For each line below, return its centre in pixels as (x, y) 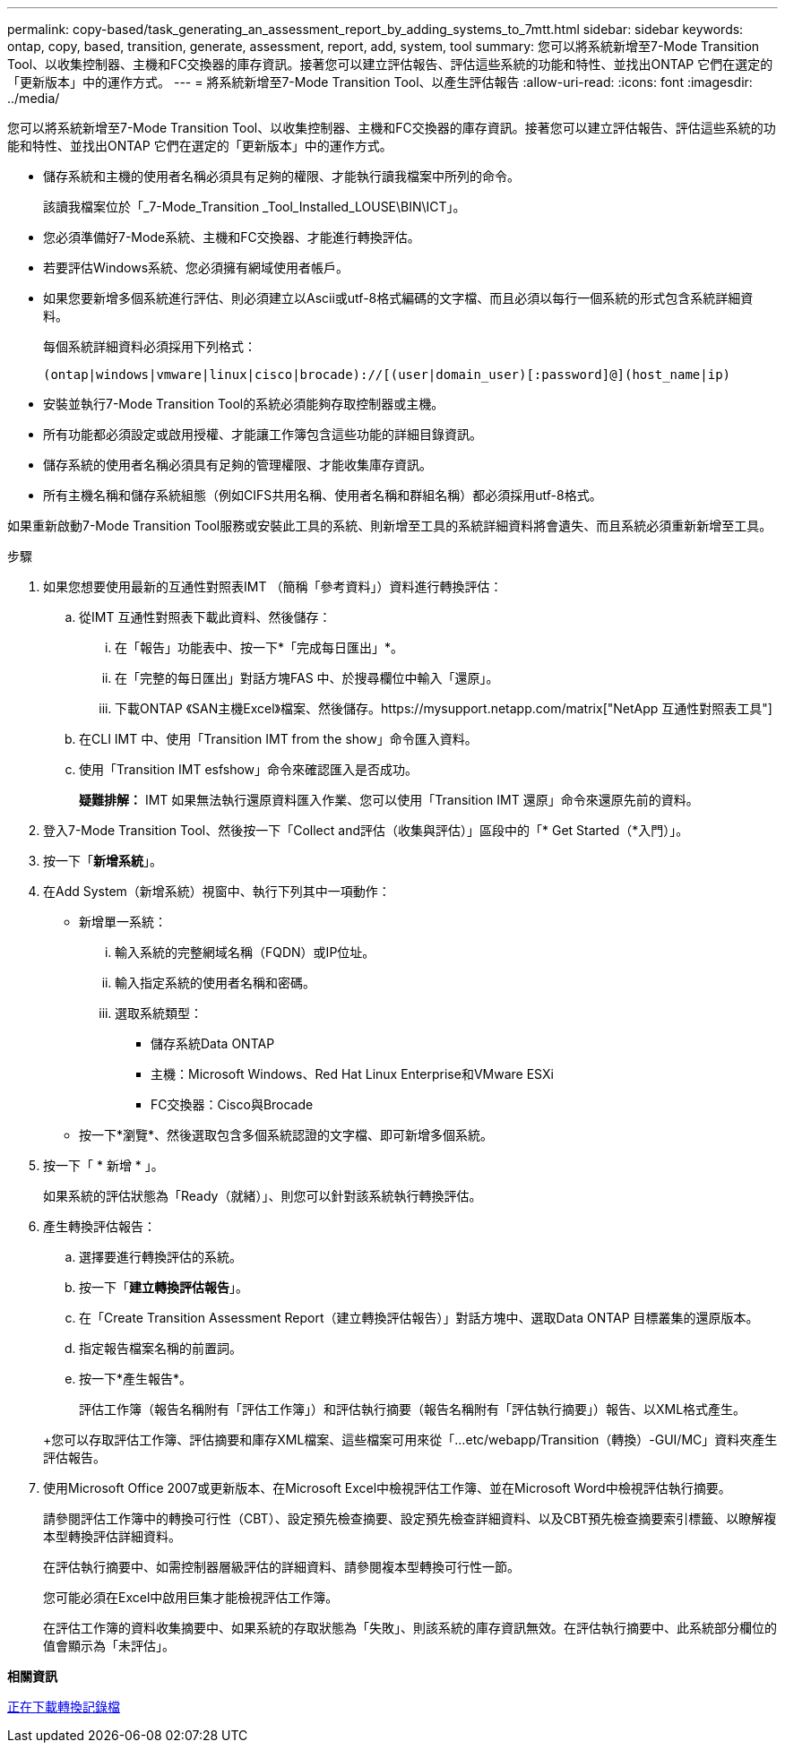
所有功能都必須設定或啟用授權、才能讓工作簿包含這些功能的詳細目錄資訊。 (263, 434)
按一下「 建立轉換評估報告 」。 (164, 1287)
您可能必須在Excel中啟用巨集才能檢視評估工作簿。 (191, 1597)
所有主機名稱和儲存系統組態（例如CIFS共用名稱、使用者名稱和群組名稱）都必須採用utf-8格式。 (323, 495)
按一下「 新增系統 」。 (103, 861)
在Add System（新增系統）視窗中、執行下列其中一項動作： (217, 891)
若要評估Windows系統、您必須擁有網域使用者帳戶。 (196, 267)
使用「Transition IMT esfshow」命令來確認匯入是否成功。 (249, 769)
